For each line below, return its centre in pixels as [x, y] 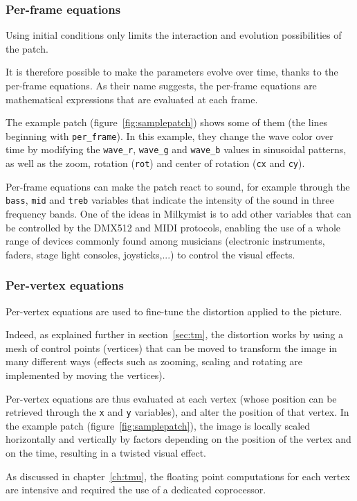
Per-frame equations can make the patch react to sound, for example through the [178, 186]
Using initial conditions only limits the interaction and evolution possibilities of [174, 35]
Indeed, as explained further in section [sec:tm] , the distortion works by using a [174, 334]
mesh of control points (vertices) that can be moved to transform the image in [172, 348]
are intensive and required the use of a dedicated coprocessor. [136, 490]
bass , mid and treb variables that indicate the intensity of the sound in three [170, 200]
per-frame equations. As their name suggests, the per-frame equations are [161, 85]
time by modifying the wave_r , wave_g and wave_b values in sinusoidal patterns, [176, 149]
